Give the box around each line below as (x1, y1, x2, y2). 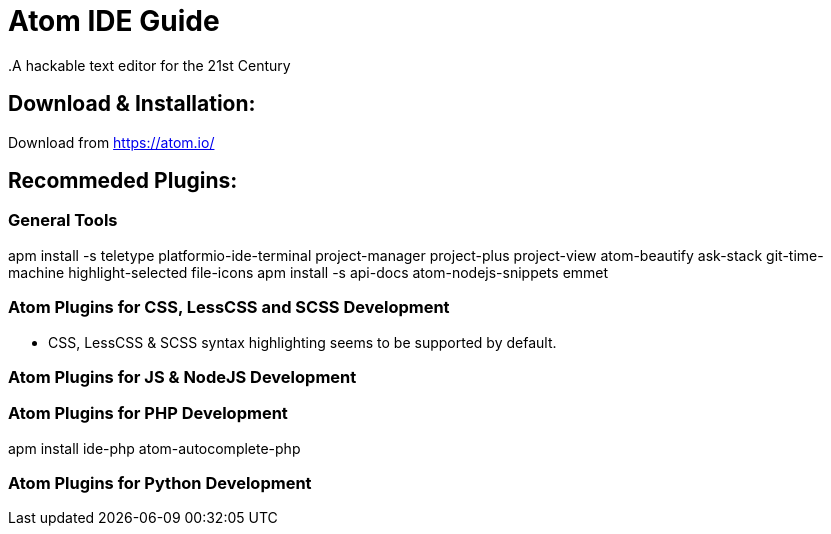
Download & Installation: (8, 91, 256, 117)
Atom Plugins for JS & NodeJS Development (8, 366, 357, 387)
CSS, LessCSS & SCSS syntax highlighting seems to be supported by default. (48, 333, 557, 351)
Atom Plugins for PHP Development (8, 403, 288, 424)
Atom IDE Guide (8, 4, 220, 38)
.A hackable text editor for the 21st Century (8, 56, 291, 74)
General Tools (8, 210, 118, 231)
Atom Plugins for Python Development (8, 473, 312, 494)
